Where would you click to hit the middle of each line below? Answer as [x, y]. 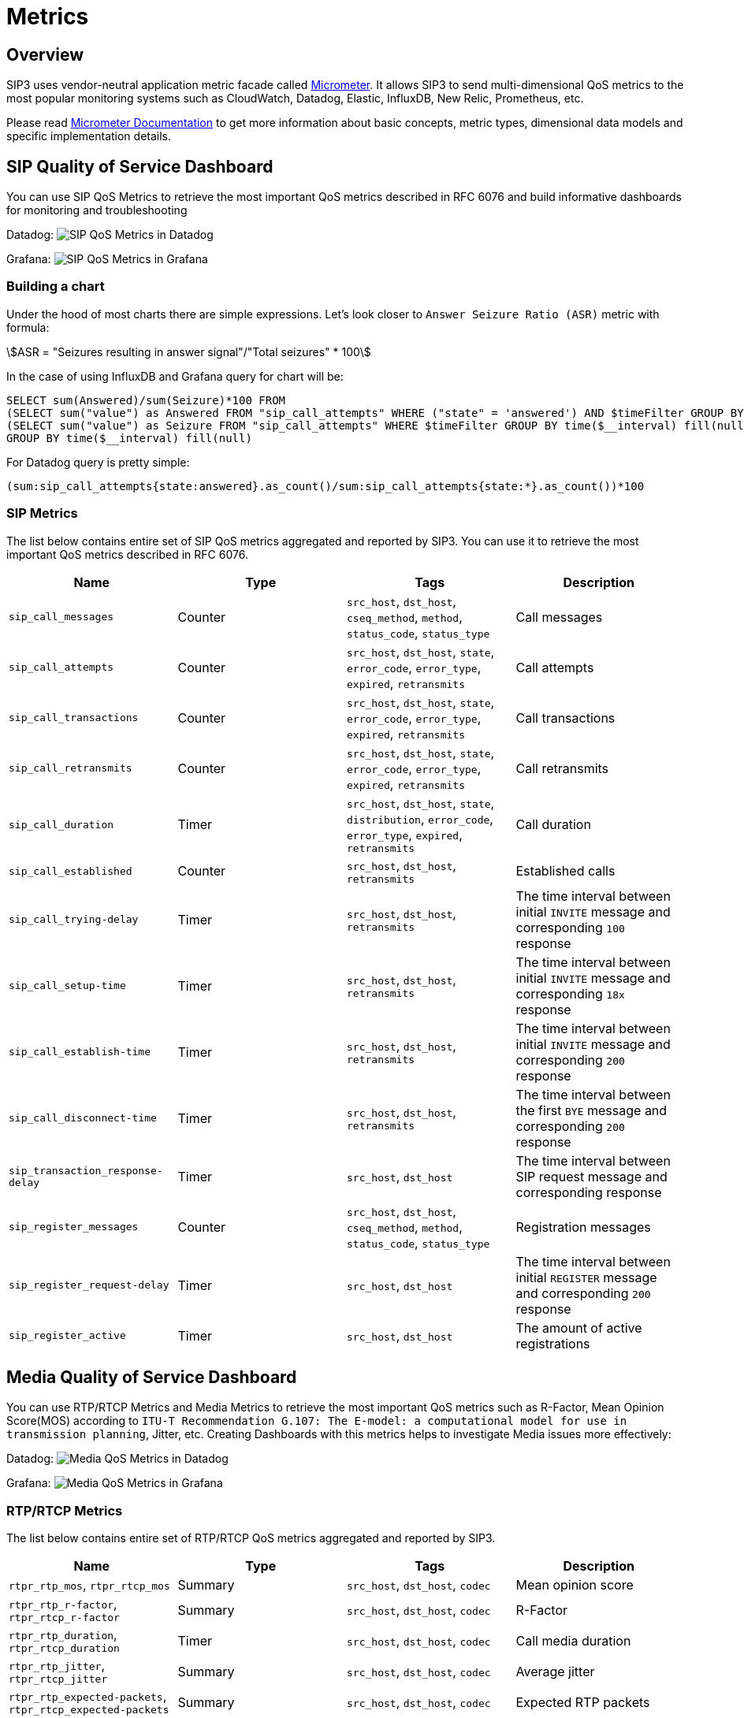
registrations [553, 1343]
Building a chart [56, 286]
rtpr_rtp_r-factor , [63, 1604]
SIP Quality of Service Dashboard [140, 166]
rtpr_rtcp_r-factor [64, 1618]
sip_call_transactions [74, 718]
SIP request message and [591, 1176]
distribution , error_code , [420, 818]
